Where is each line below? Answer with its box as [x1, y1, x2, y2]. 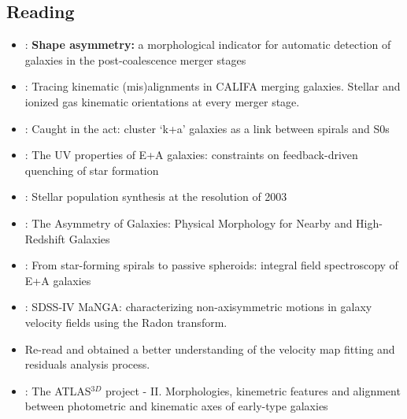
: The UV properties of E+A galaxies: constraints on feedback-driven [24, 146, 358, 163]
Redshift [24, 230, 66, 247]
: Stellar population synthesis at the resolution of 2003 [24, 188, 287, 205]
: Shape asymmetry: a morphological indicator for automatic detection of [24, 36, 391, 53]
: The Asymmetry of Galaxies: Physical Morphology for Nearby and [24, 214, 353, 231]
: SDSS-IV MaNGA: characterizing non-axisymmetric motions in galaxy [24, 298, 372, 315]
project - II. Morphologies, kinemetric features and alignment [105, 382, 401, 399]
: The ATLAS [24, 382, 91, 399]
